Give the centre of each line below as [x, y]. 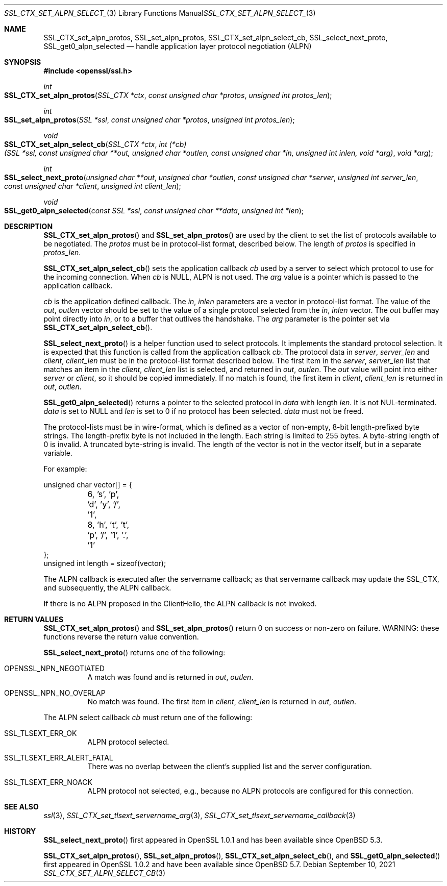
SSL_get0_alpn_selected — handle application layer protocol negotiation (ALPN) [178, 46]
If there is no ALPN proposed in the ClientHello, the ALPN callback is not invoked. [180, 604]
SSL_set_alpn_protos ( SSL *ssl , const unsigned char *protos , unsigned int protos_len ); [150, 120]
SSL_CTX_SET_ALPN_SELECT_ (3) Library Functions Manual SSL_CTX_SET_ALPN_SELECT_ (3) [160, 13]
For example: [65, 469]
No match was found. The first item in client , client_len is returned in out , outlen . [222, 702]
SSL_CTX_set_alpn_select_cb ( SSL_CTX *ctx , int [86, 144]
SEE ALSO [21, 807]
